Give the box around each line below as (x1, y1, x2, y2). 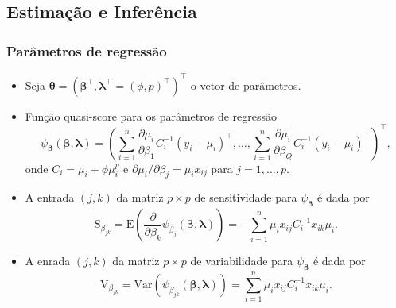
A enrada (25, 252, 71, 269)
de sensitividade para (194, 189, 297, 206)
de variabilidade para (190, 252, 293, 269)
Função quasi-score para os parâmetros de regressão (25, 107, 278, 124)
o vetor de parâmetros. (190, 76, 301, 93)
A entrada (25, 189, 75, 206)
